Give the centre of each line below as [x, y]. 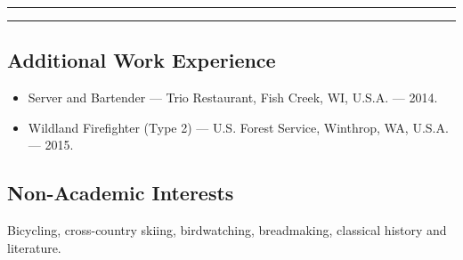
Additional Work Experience [142, 60]
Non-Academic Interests [121, 193]
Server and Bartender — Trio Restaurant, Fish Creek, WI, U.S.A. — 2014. [233, 97]
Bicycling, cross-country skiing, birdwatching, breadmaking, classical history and [227, 230]
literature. [34, 247]
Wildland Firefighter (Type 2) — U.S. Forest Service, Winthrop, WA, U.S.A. [238, 127]
